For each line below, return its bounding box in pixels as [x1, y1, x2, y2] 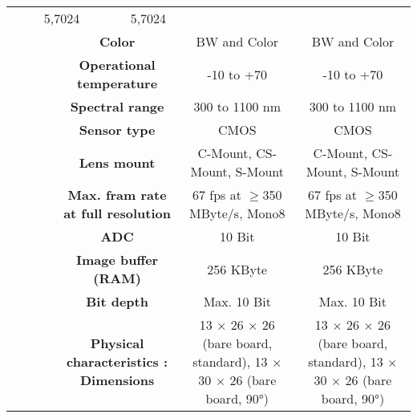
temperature [77, 74, 158, 92]
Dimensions [79, 371, 155, 389]
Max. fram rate [67, 185, 167, 204]
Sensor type [79, 120, 156, 139]
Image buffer [75, 250, 159, 269]
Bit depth [86, 292, 148, 310]
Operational [79, 55, 156, 74]
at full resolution [63, 204, 172, 222]
